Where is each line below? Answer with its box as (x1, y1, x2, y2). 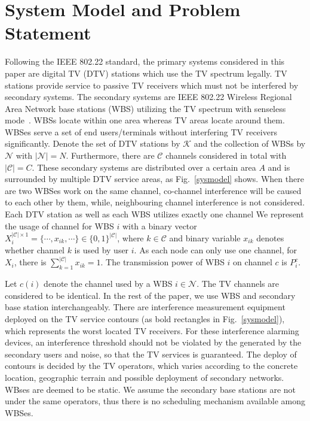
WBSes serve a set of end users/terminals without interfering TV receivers (5, 125, 277, 138)
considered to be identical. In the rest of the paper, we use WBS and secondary (5, 289, 296, 301)
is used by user (74, 244, 129, 256)
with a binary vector (122, 219, 197, 232)
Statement (5, 20, 91, 45)
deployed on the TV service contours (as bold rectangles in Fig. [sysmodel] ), (5, 313, 285, 325)
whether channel (5, 244, 65, 256)
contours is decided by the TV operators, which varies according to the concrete (5, 359, 298, 372)
